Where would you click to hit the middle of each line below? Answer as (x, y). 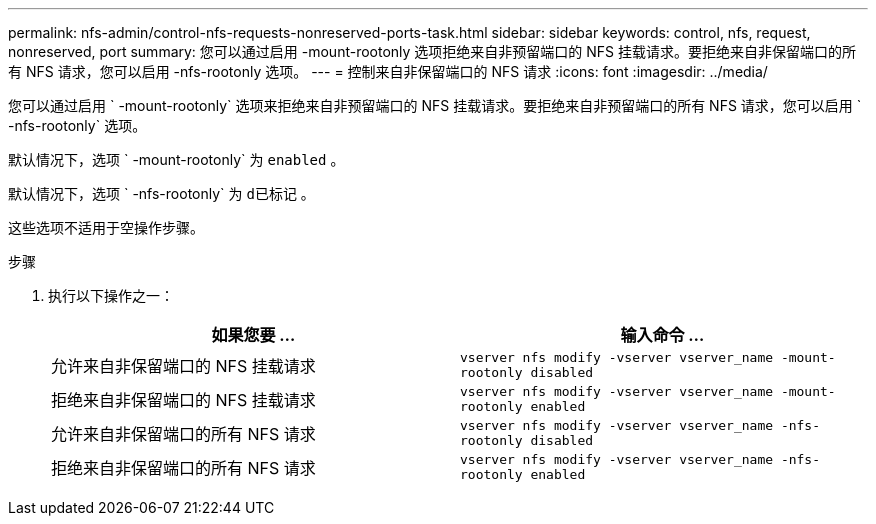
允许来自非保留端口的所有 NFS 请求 (183, 434)
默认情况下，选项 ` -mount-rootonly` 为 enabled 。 (176, 159)
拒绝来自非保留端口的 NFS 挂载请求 (183, 400)
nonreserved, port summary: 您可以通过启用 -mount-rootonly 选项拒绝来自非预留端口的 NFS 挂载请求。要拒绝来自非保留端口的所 (432, 51)
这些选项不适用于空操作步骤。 (106, 227)
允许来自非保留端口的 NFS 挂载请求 (183, 366)
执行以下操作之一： (111, 295)
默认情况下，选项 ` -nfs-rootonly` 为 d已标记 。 (161, 193)
